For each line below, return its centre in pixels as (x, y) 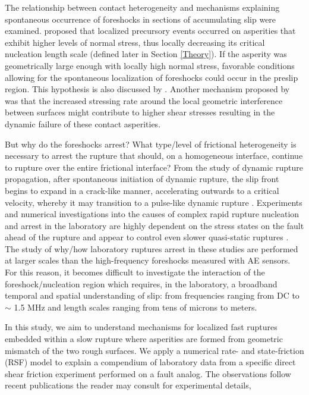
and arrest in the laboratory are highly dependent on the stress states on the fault (154, 225)
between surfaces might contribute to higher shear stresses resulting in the (140, 112)
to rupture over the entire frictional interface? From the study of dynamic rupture (154, 167)
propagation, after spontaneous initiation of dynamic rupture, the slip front (142, 179)
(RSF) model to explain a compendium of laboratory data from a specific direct (150, 362)
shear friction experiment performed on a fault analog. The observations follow (148, 373)
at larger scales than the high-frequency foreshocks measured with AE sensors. (148, 260)
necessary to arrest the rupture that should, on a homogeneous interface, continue (154, 156)
